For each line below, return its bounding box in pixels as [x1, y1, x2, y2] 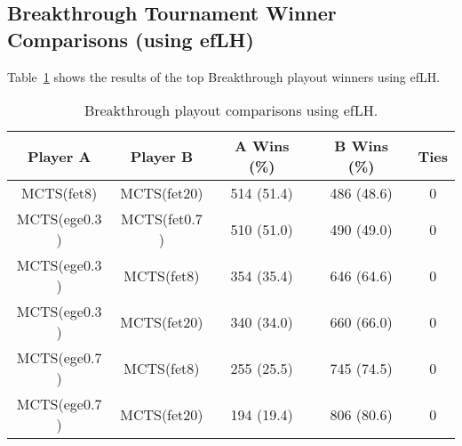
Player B [130, 145, 194, 166]
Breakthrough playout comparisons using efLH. [84, 100, 378, 121]
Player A [27, 145, 92, 166]
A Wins [234, 135, 290, 157]
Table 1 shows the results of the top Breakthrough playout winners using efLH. [7, 67, 441, 85]
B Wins [334, 135, 389, 157]
